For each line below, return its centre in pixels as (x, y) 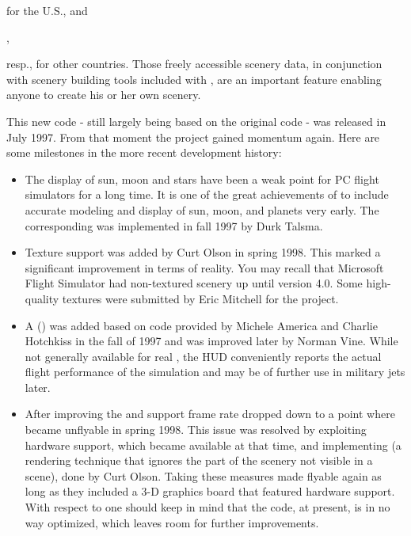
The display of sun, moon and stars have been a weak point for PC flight (202, 179)
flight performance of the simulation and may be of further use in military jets (215, 372)
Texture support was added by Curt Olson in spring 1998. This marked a (203, 252)
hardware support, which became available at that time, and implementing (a (213, 445)
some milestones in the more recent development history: (144, 152)
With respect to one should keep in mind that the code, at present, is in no (207, 507)
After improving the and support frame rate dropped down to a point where (210, 414)
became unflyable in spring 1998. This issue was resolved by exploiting (196, 430)
